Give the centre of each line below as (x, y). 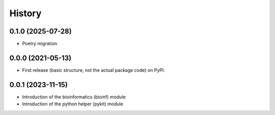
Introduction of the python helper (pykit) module (73, 104)
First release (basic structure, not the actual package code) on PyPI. (94, 70)
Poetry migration (40, 44)
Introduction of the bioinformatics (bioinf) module (74, 97)
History (25, 13)
